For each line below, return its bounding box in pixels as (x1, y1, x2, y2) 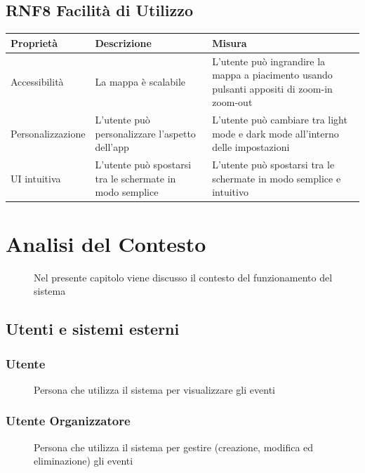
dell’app (95, 140, 129, 154)
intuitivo (212, 185, 248, 199)
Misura (212, 35, 247, 50)
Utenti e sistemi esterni (6, 318, 180, 340)
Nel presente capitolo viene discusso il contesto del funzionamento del (34, 269, 333, 284)
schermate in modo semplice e (212, 171, 341, 185)
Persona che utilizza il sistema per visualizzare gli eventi (34, 382, 275, 397)
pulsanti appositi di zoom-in (212, 81, 333, 95)
